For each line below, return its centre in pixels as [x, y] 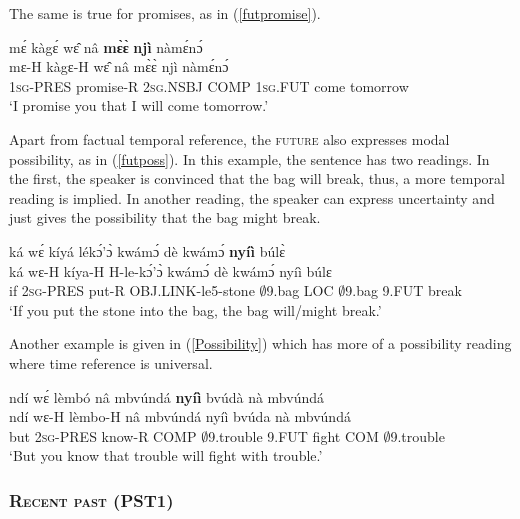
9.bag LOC [300, 290]
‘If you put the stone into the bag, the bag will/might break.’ [195, 309]
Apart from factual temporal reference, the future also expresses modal [229, 138]
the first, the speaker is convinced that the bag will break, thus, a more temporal [257, 178]
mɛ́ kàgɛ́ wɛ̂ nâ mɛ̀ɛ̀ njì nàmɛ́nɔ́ [106, 46]
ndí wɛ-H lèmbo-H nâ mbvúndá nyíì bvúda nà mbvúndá [180, 416]
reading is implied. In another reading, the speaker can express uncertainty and [252, 197]
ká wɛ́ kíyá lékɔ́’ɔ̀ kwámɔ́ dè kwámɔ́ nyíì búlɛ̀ [147, 250]
